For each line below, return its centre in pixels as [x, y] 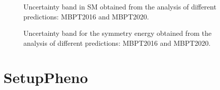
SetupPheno [46, 77]
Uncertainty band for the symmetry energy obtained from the [117, 33]
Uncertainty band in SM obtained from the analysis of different [120, 6]
